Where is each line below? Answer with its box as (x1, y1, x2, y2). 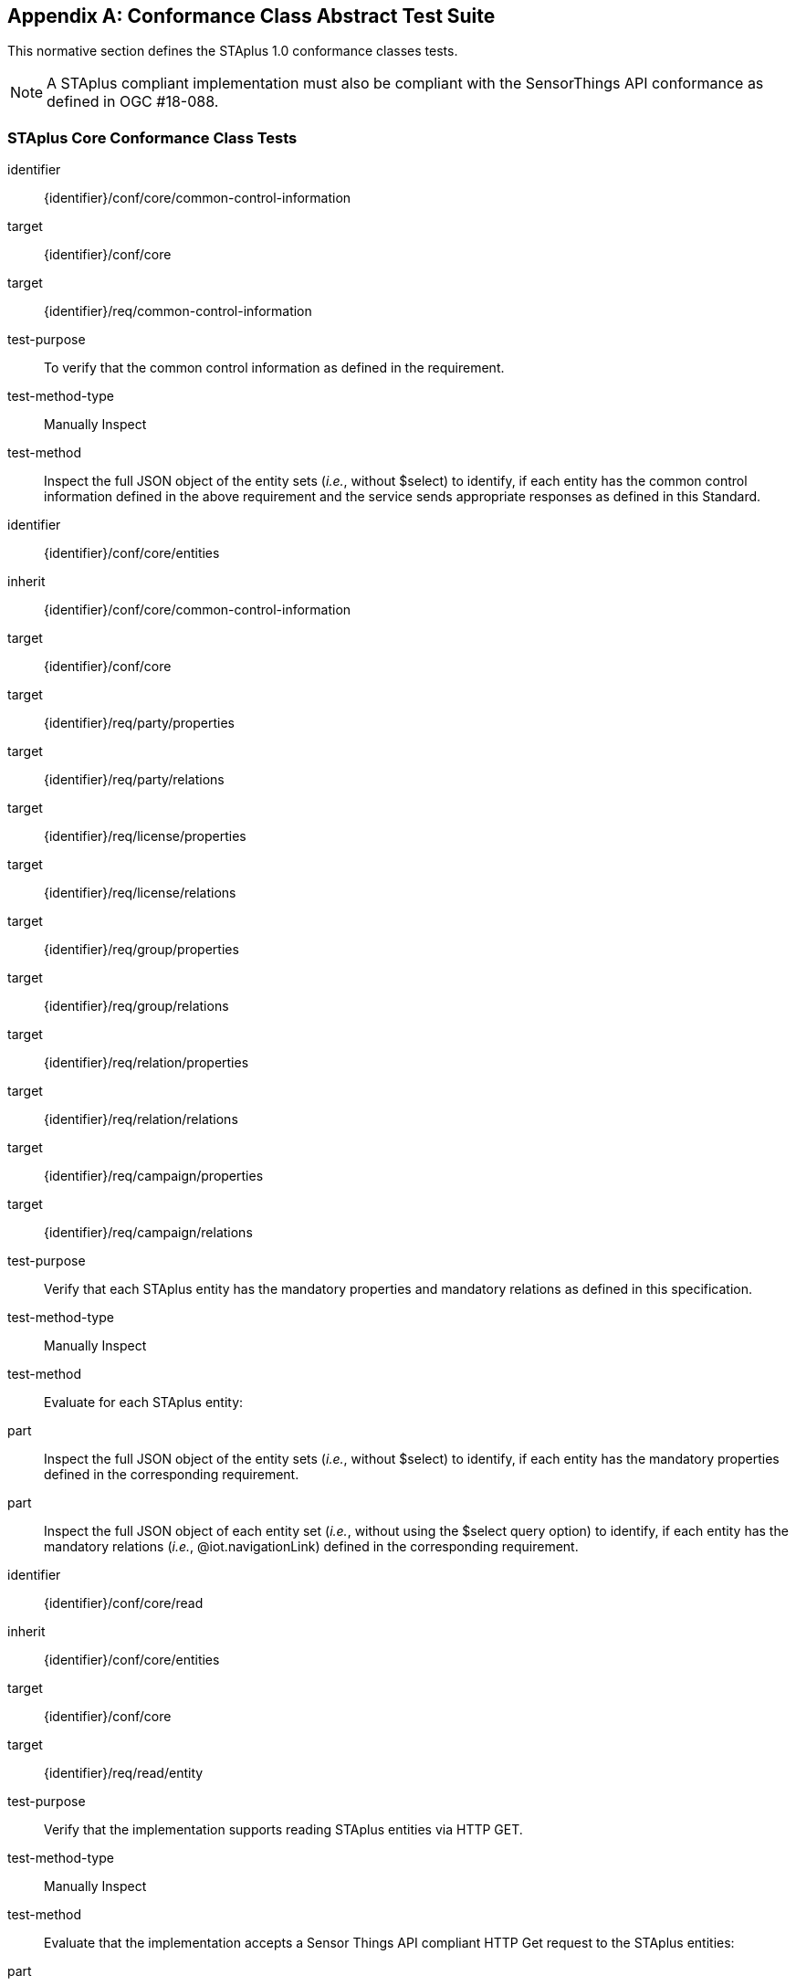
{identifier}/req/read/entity (44, 1765, 204, 1781)
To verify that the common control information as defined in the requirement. (44, 360, 505, 376)
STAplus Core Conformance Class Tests (7, 128, 298, 147)
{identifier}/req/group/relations (44, 998, 229, 1014)
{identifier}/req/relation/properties (44, 1055, 249, 1071)
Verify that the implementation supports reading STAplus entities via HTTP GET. (44, 1822, 523, 1838)
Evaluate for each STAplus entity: (44, 1394, 244, 1411)
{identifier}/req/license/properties (44, 828, 246, 845)
